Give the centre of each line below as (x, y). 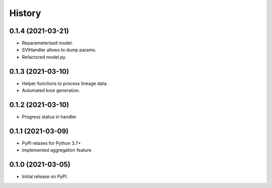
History (25, 13)
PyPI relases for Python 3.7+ (52, 143)
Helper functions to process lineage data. (65, 83)
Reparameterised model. (47, 43)
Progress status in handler (49, 117)
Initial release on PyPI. (45, 176)
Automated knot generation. (51, 90)
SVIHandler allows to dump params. (59, 50)
